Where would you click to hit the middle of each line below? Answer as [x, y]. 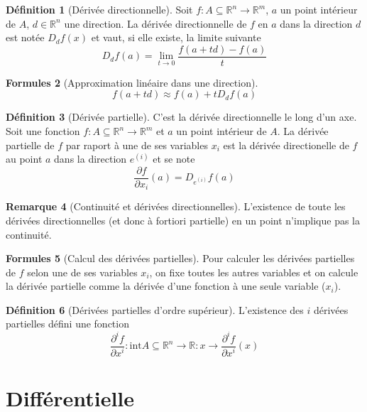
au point [24, 159]
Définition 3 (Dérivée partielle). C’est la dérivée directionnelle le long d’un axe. [181, 117]
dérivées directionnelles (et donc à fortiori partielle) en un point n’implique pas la [183, 220]
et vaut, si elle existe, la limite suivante [176, 37]
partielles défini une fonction [67, 324]
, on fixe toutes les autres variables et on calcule [254, 272]
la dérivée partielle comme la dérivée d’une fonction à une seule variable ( [166, 286]
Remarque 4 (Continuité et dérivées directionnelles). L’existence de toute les [176, 206]
